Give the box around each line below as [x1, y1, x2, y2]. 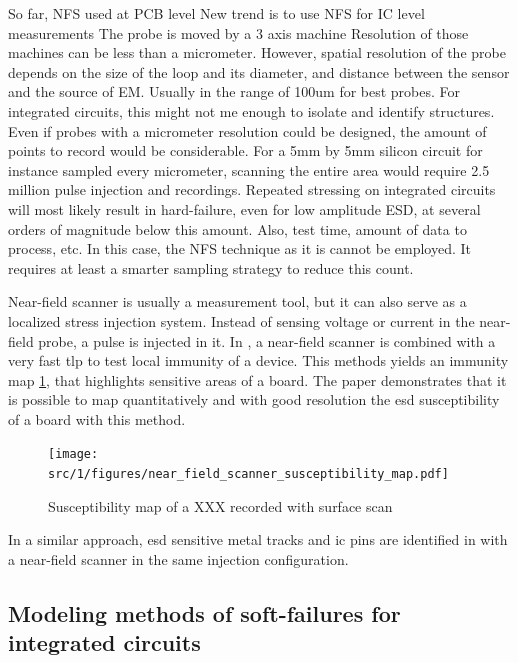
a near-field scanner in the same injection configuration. [8, 548, 349, 569]
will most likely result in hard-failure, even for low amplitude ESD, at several [8, 198, 481, 219]
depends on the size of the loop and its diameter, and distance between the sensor [8, 61, 510, 82]
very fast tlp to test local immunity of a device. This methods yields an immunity [8, 350, 509, 371]
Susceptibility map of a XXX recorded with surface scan [48, 495, 393, 516]
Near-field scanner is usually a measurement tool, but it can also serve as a [8, 291, 467, 312]
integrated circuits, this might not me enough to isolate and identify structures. [8, 100, 495, 121]
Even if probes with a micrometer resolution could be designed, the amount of [8, 120, 487, 141]
